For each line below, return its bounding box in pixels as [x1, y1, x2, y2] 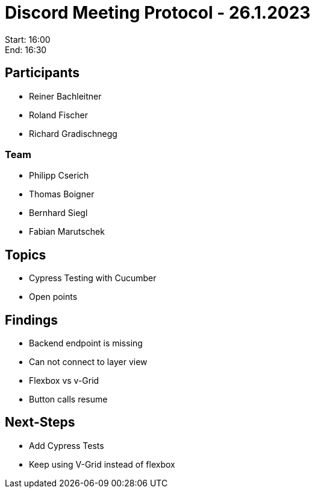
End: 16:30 [5, 44, 47, 55]
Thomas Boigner [29, 189, 95, 200]
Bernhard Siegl [29, 208, 88, 218]
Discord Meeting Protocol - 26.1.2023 [5, 2, 311, 23]
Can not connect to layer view [29, 357, 148, 367]
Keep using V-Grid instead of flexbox [29, 459, 175, 469]
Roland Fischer [29, 109, 88, 120]
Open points [29, 291, 78, 302]
